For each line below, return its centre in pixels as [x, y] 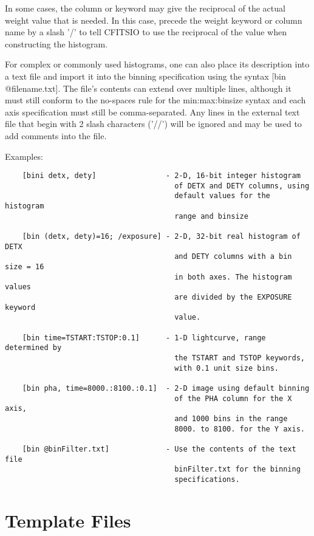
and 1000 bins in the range [231, 418]
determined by [33, 348]
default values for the [222, 196]
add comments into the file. [56, 135]
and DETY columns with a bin [233, 257]
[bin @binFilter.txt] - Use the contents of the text [159, 449]
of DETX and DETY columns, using [242, 186]
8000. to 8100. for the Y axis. [240, 429]
